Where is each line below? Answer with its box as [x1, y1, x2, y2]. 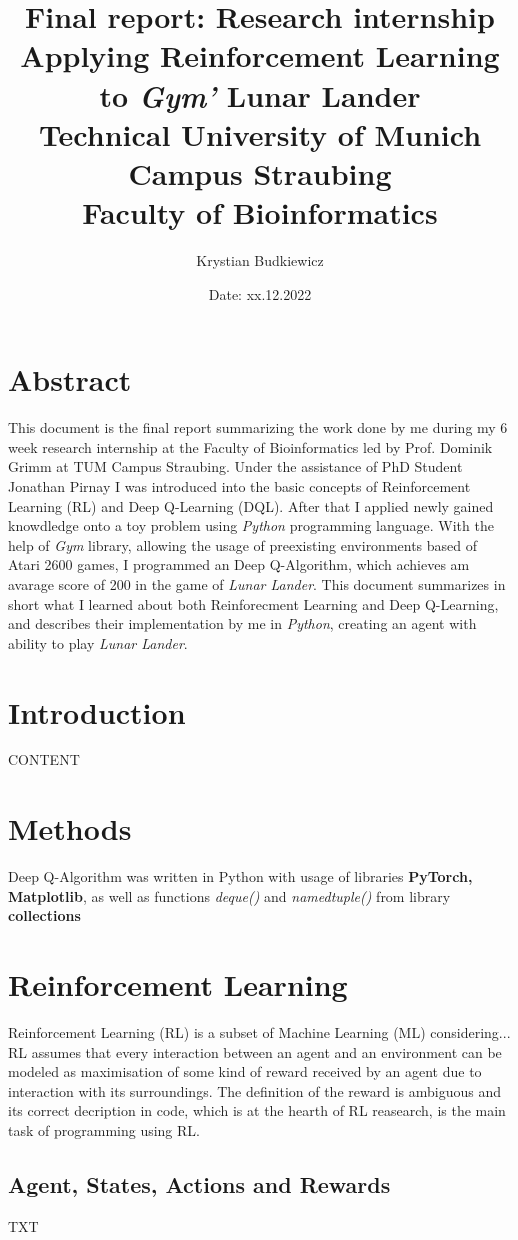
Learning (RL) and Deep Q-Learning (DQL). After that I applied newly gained [8, 495, 494, 516]
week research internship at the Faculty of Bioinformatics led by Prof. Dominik [8, 436, 493, 457]
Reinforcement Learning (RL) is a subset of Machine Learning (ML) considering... [8, 1022, 511, 1043]
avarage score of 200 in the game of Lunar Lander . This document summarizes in [8, 573, 506, 594]
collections [8, 905, 81, 926]
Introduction [8, 691, 186, 732]
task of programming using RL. [8, 1120, 200, 1141]
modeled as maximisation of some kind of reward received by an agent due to [8, 1061, 482, 1082]
